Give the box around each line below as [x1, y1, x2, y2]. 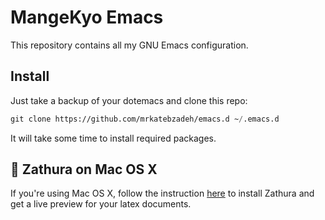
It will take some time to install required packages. [10, 132, 217, 144]
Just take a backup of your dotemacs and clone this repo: [10, 94, 248, 106]
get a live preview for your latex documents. [10, 198, 192, 210]
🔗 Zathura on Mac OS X [10, 161, 158, 178]
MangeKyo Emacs [10, 6, 164, 29]
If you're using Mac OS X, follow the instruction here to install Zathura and [10, 187, 315, 200]
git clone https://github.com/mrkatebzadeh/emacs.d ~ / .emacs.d [10, 114, 280, 124]
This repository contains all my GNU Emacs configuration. [10, 39, 249, 51]
